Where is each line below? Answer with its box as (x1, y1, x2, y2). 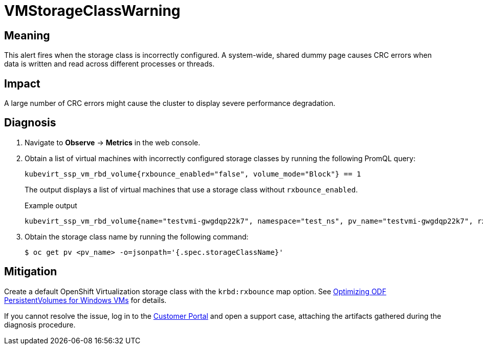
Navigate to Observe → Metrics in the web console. (25, 138, 201, 147)
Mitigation (4, 265, 57, 278)
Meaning (4, 29, 50, 42)
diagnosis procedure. (4, 320, 76, 329)
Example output (25, 201, 77, 210)
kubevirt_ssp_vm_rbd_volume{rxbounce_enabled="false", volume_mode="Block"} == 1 (25, 169, 361, 178)
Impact (4, 77, 40, 90)
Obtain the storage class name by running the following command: (25, 232, 249, 241)
